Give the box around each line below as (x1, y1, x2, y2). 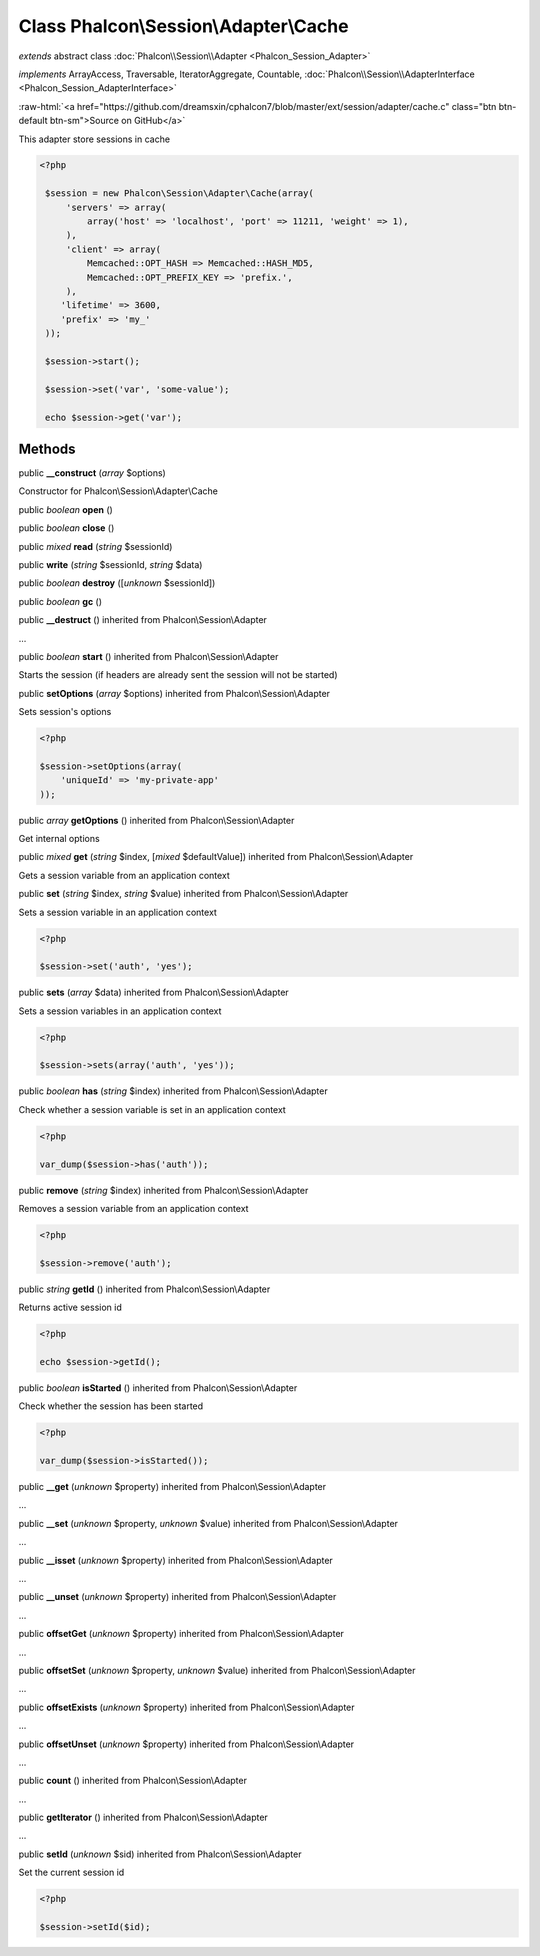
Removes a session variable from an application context (18, 1203, 249, 1214)
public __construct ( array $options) (18, 467, 167, 479)
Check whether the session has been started (18, 1400, 204, 1412)
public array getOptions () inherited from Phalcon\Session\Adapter (18, 814, 295, 826)
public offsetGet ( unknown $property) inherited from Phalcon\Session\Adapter (18, 1628, 345, 1640)
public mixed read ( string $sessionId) (18, 540, 173, 552)
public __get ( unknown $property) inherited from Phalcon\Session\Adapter (18, 1481, 327, 1493)
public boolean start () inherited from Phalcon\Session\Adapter (18, 650, 279, 662)
